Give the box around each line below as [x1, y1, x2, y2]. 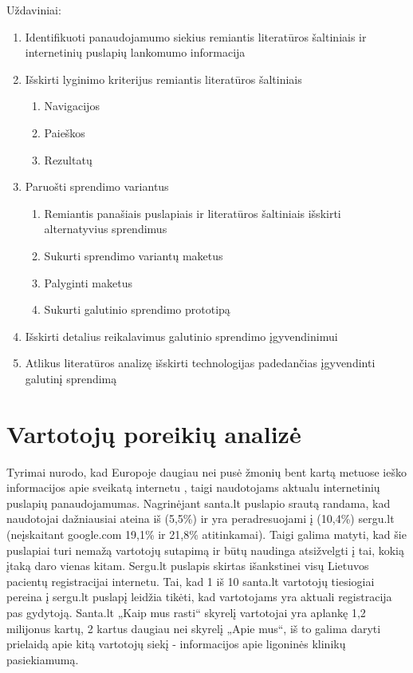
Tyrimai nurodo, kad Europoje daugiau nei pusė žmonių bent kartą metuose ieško [6, 463, 407, 480]
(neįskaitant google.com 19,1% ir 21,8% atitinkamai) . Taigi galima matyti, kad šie [6, 526, 407, 542]
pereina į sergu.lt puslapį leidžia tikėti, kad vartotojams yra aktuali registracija [6, 588, 392, 605]
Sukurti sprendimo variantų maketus [44, 247, 223, 263]
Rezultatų [44, 151, 92, 168]
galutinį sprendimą [25, 370, 117, 386]
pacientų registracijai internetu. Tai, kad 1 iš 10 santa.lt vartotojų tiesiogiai [6, 572, 375, 589]
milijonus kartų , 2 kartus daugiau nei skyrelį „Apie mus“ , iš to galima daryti [6, 620, 381, 636]
